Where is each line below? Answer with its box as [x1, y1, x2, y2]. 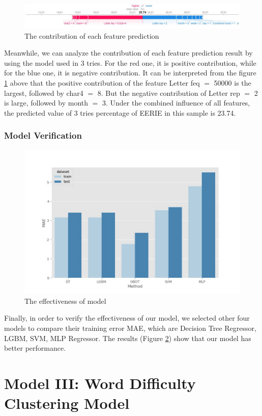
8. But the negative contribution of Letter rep [97, 87, 240, 98]
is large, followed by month [4, 97, 89, 108]
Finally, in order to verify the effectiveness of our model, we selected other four [4, 313, 250, 323]
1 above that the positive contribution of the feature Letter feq [4, 77, 200, 88]
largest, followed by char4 [4, 87, 83, 98]
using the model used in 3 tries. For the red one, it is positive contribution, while [4, 57, 256, 68]
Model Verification [4, 129, 82, 142]
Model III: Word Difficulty [4, 373, 196, 393]
